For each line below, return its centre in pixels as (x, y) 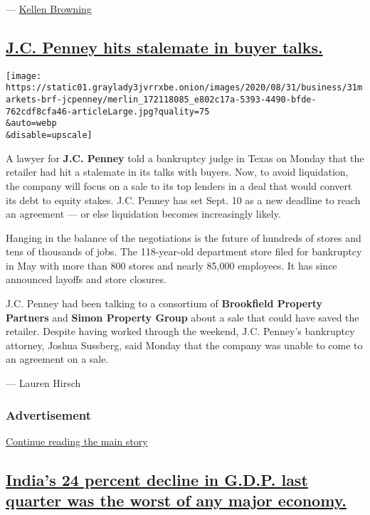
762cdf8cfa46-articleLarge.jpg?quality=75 (108, 111)
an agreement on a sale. (57, 359)
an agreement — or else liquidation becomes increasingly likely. (143, 214)
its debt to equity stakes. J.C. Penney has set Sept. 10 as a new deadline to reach (183, 200)
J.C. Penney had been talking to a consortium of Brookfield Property (164, 303)
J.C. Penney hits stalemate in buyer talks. (164, 47)
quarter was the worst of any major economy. (176, 500)
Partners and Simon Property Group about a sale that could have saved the (183, 317)
